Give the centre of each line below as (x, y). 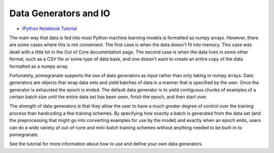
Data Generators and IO (60, 13)
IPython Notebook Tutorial (49, 28)
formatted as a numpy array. (39, 66)
